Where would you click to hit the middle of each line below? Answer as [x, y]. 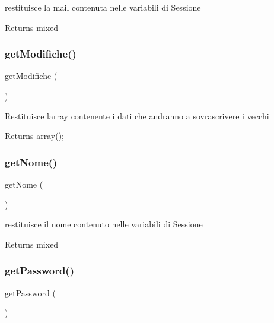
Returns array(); [34, 136]
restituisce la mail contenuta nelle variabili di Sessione [103, 7]
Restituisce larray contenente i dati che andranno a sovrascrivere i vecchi [137, 115]
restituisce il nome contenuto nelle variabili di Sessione [104, 224]
